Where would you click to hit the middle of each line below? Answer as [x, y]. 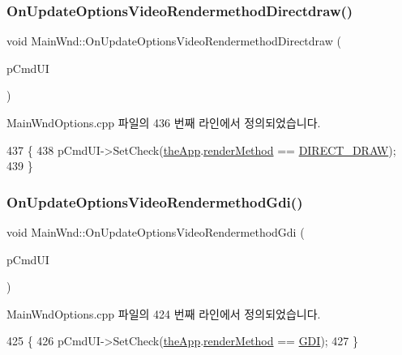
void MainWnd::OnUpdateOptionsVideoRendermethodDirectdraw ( [174, 41]
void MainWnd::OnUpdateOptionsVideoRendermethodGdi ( [156, 232]
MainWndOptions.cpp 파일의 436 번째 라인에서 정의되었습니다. [164, 122]
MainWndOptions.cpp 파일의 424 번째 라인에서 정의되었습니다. [164, 313]
